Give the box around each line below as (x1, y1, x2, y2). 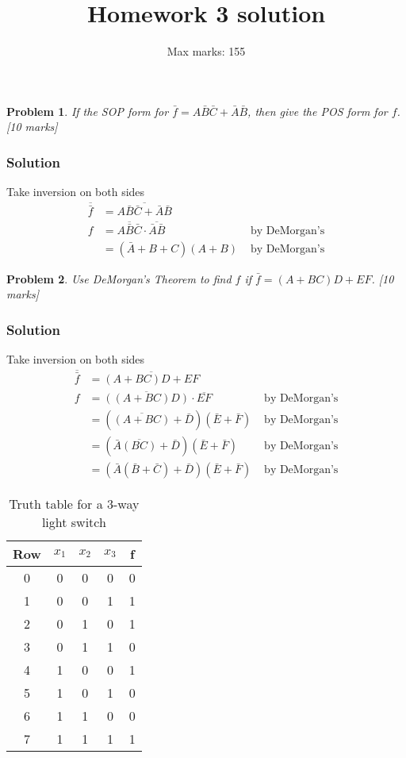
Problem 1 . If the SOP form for (6, 102, 169, 119)
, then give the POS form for (247, 102, 388, 119)
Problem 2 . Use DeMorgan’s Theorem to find (6, 270, 232, 287)
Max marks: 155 (167, 43, 246, 60)
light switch (41, 512, 106, 531)
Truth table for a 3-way (9, 494, 140, 513)
